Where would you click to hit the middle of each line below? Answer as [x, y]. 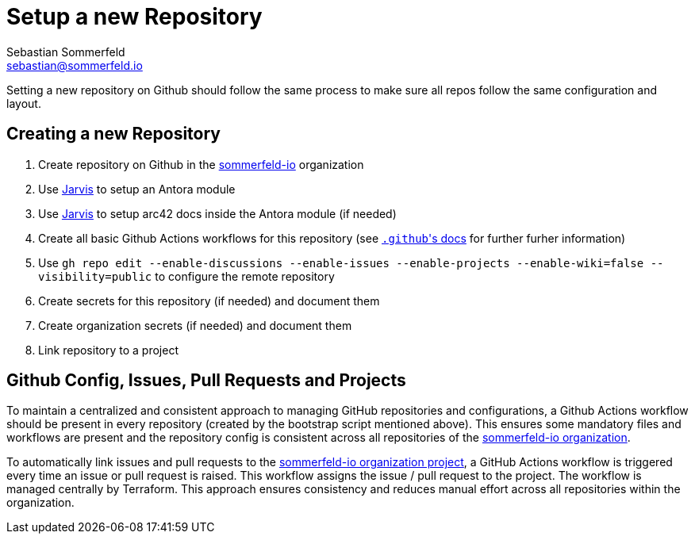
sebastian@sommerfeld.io [75, 65]
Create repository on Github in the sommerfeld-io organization [201, 164]
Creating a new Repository [113, 134]
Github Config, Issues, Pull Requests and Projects [206, 381]
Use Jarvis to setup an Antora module [137, 189]
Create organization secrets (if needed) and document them [195, 325]
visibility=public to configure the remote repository [186, 276]
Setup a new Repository [134, 17]
